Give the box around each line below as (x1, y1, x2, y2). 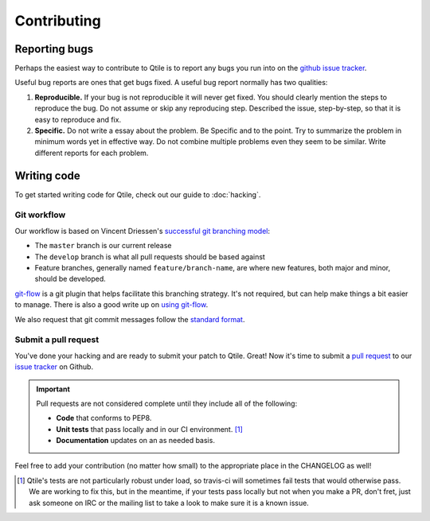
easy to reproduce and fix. (34, 115, 122, 124)
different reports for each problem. (34, 148, 149, 157)
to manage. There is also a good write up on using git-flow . (14, 300, 209, 309)
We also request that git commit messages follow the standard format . (14, 314, 245, 324)
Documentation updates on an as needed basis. (56, 436, 215, 445)
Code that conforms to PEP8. (56, 414, 152, 423)
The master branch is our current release (34, 241, 172, 251)
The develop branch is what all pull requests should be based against (34, 251, 266, 262)
